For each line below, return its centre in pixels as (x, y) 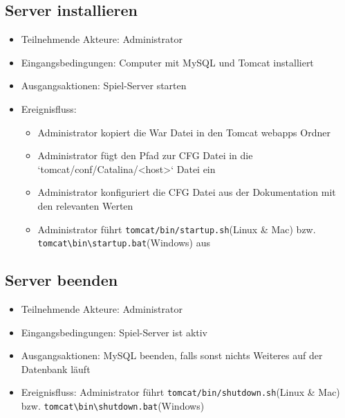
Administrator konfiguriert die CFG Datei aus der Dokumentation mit (187, 192)
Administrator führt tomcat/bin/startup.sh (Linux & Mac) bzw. (177, 229)
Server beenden (62, 280)
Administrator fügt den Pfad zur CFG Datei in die (145, 155)
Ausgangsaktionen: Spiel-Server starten (104, 85)
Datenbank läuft (56, 369)
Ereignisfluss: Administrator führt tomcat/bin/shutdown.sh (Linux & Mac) (180, 392)
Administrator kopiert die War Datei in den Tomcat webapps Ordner (184, 132)
